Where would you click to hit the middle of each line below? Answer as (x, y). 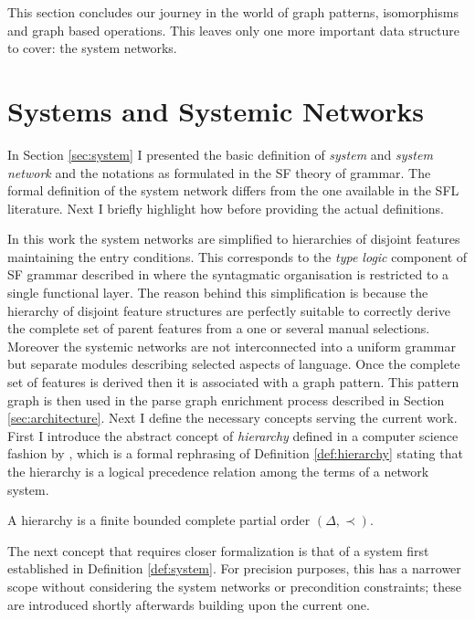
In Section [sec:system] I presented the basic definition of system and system (220, 154)
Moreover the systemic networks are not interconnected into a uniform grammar (232, 346)
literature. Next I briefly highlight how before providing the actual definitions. (226, 208)
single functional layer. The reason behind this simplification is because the (218, 293)
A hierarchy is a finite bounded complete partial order (159, 520)
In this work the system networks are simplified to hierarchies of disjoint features (234, 239)
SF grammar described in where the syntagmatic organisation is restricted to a (228, 274)
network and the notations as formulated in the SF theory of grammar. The (219, 172)
